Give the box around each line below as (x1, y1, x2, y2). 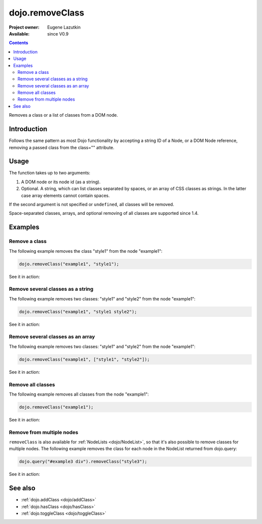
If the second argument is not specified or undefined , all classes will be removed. (9, 202, 174, 207)
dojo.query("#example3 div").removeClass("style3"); (19, 459, 147, 464)
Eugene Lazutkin (47, 24, 81, 30)
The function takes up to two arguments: (9, 170, 91, 176)
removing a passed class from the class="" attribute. (9, 144, 115, 150)
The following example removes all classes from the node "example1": (9, 391, 149, 397)
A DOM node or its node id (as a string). (21, 179, 101, 185)
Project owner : (9, 24, 40, 30)
